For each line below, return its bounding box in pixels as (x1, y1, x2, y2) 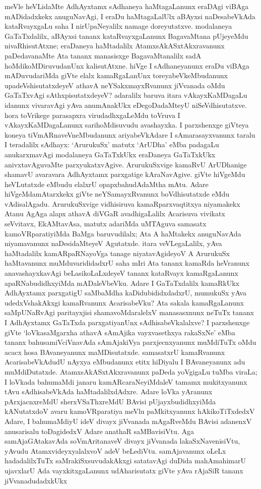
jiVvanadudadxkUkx (5, 475, 68, 485)
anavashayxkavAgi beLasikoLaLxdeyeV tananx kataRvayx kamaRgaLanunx (5, 268, 238, 278)
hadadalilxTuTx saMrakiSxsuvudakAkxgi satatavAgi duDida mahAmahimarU (5, 455, 246, 466)
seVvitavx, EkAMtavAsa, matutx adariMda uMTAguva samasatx (5, 218, 207, 229)
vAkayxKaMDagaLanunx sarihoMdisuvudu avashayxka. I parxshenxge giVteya (5, 119, 249, 130)
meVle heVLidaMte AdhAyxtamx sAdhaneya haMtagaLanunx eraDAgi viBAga (5, 1, 249, 11)
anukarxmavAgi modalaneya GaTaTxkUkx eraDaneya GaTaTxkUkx (5, 149, 216, 159)
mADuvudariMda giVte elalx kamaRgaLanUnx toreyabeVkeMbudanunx (5, 70, 228, 81)
